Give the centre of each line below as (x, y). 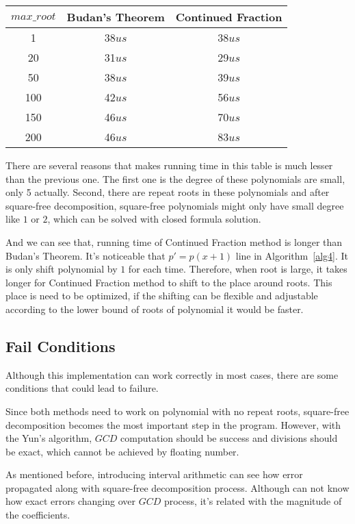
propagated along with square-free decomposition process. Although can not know (177, 487)
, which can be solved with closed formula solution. (154, 219)
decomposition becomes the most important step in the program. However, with (173, 424)
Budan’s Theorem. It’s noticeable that (86, 255)
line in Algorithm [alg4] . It (292, 255)
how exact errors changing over (70, 501)
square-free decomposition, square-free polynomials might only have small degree (175, 205)
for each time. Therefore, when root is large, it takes (238, 269)
